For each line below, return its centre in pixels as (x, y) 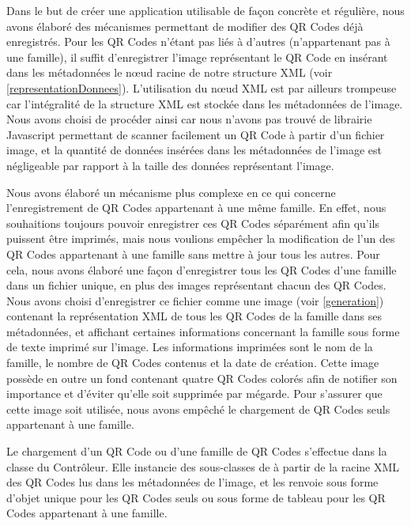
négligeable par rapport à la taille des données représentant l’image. (170, 165)
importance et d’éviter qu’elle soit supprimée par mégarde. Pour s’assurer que (194, 394)
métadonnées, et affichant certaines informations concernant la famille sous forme (203, 331)
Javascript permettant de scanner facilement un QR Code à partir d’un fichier (196, 134)
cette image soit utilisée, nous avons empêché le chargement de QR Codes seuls (198, 409)
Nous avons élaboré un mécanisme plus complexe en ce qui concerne (171, 192)
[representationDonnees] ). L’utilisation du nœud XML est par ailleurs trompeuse (202, 87)
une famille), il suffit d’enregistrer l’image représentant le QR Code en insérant (197, 57)
